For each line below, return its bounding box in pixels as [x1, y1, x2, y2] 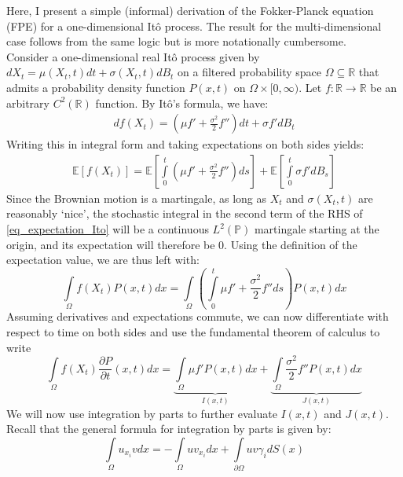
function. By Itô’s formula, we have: [95, 94, 269, 111]
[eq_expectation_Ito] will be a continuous [6, 221, 209, 237]
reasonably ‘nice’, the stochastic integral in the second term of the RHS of [6, 205, 363, 222]
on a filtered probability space [178, 64, 322, 80]
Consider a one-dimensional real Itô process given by [6, 48, 260, 64]
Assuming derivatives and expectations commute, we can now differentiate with [6, 308, 389, 325]
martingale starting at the [254, 221, 379, 237]
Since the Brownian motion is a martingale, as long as [6, 189, 267, 206]
